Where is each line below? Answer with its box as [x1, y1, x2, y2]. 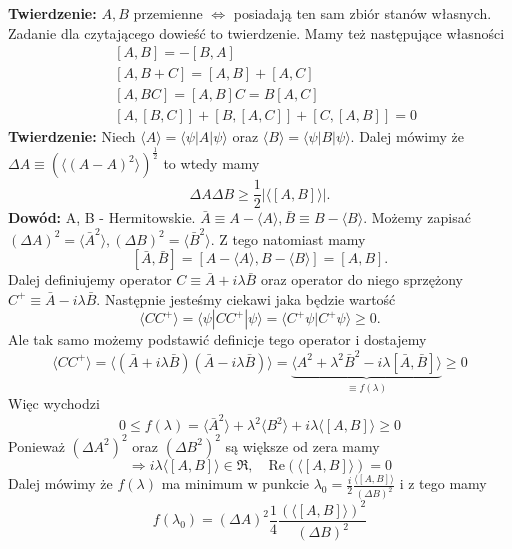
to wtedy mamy [163, 153, 260, 174]
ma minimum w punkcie [161, 473, 310, 494]
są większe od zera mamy [225, 435, 380, 456]
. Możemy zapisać [363, 207, 471, 228]
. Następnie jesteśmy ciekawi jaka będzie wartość [96, 288, 396, 309]
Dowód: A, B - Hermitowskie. [8, 207, 196, 228]
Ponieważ [8, 435, 65, 456]
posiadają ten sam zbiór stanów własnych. [233, 3, 492, 23]
